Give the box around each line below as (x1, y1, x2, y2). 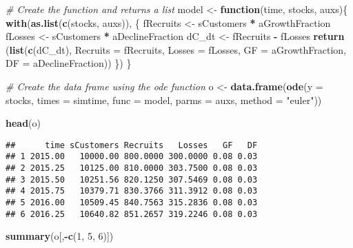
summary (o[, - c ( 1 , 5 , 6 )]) (6, 229, 114, 243)
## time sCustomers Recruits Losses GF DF (6, 140, 258, 150)
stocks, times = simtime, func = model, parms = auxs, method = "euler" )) (6, 92, 322, 107)
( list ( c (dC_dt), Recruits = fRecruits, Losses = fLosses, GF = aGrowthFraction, (6, 42, 347, 56)
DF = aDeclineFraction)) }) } (6, 56, 132, 70)
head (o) (6, 116, 41, 130)
